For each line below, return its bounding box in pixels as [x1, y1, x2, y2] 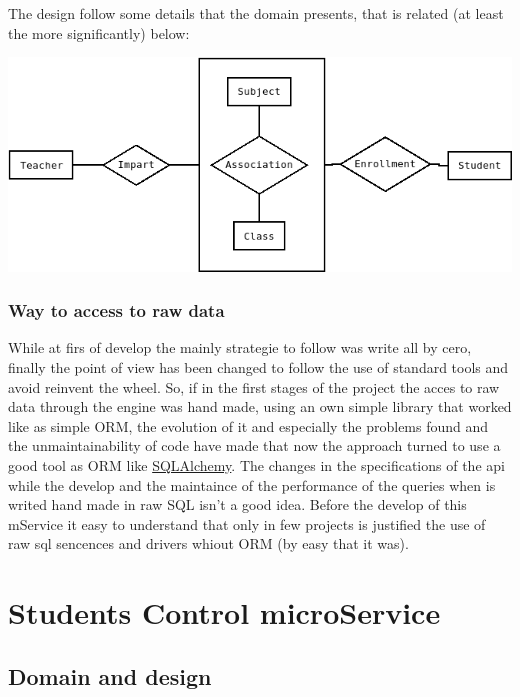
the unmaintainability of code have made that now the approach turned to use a [8, 435, 501, 456]
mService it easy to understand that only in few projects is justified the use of [8, 513, 486, 534]
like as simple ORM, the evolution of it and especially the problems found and [8, 415, 489, 436]
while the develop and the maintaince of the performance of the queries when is [8, 474, 496, 495]
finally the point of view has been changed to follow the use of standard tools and [8, 356, 509, 377]
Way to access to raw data [8, 298, 225, 323]
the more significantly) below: [8, 22, 190, 43]
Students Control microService [8, 592, 441, 633]
